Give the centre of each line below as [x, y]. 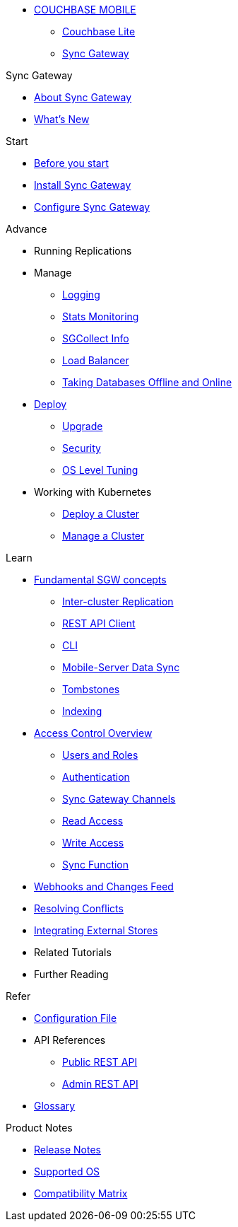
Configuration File [76, 1018]
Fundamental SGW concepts [100, 580]
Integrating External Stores [96, 930]
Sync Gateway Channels [119, 799]
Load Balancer [96, 360]
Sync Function [96, 865]
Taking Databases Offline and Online [147, 382]
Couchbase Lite [99, 31]
